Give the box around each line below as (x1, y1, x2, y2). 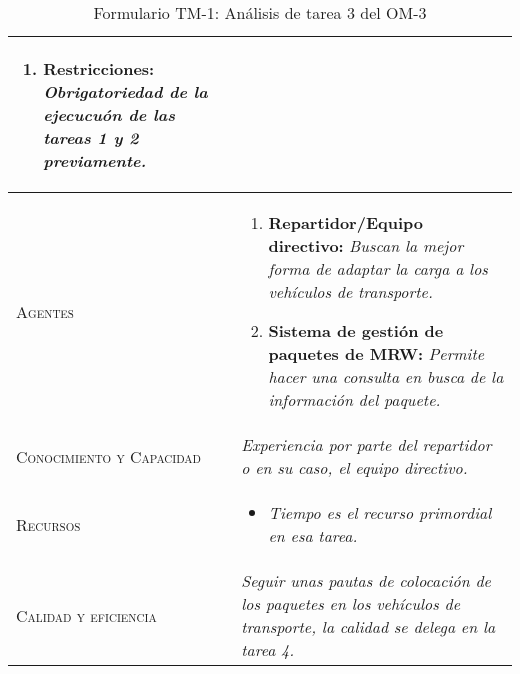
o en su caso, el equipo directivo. (241, 456, 468, 479)
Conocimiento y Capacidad (16, 444, 202, 468)
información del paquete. (268, 388, 441, 411)
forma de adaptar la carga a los (268, 257, 488, 280)
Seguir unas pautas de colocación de (241, 569, 491, 592)
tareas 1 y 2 (43, 126, 139, 149)
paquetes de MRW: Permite (268, 342, 485, 365)
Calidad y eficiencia (16, 603, 157, 627)
